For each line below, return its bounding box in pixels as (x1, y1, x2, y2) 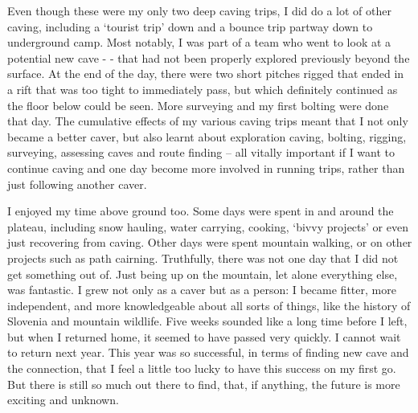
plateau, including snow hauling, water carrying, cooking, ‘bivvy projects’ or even (7, 218, 408, 235)
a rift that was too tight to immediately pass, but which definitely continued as (7, 80, 398, 97)
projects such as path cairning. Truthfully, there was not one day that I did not (7, 249, 399, 266)
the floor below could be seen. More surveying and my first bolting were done (7, 96, 389, 113)
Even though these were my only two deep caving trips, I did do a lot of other (7, 2, 392, 18)
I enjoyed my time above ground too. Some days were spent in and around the (7, 202, 394, 219)
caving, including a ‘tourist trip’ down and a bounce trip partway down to (7, 18, 373, 35)
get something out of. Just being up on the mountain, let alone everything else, (7, 265, 398, 282)
